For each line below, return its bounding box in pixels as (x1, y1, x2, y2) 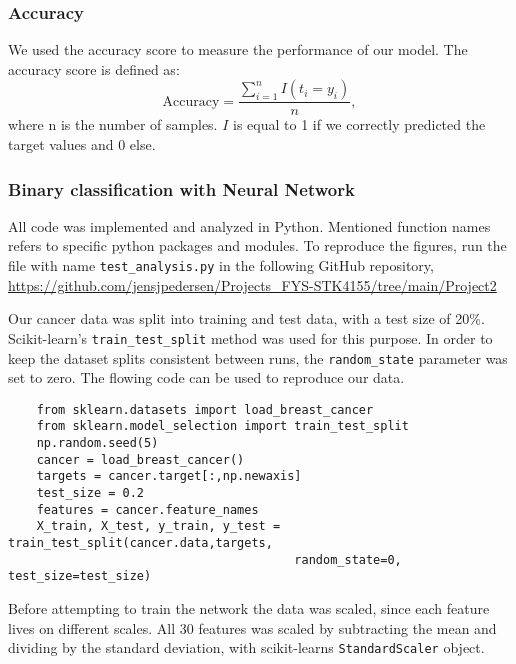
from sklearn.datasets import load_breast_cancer (36, 402, 374, 417)
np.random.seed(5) (36, 436, 159, 451)
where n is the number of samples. (8, 114, 218, 135)
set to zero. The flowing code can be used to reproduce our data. (8, 367, 405, 388)
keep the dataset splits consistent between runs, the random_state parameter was (8, 347, 508, 368)
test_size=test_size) (8, 569, 152, 584)
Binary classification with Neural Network (8, 176, 355, 201)
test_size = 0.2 (36, 486, 145, 501)
